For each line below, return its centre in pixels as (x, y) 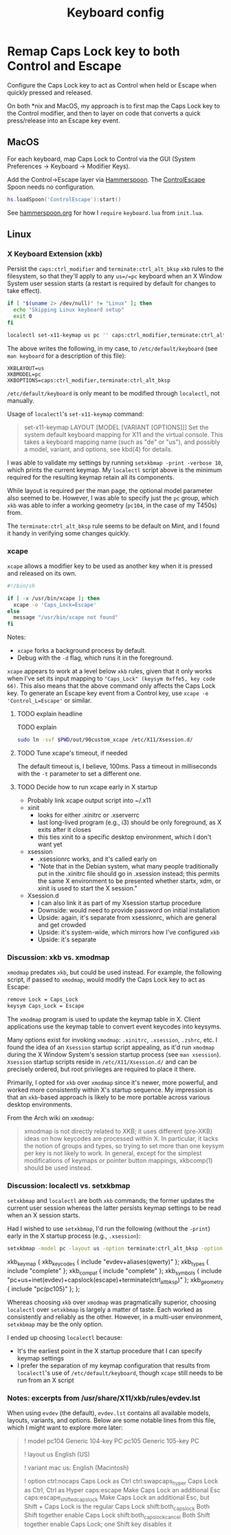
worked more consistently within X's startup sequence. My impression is (110, 1090)
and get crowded (62, 925)
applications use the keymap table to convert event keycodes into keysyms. (114, 1027)
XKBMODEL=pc (24, 374)
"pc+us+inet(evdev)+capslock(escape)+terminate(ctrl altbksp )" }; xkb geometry (115, 1280)
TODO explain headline (50, 714)
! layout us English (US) (57, 1454)
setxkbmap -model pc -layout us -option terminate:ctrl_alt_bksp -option (115, 1249)
